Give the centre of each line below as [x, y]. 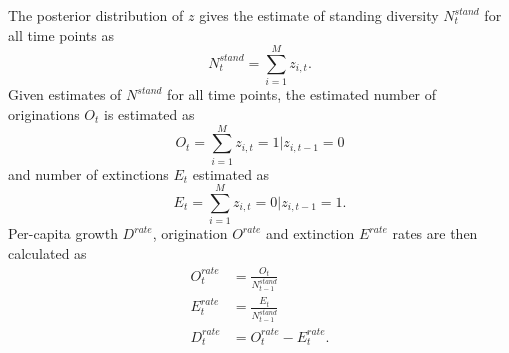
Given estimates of [65, 94]
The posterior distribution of [96, 15]
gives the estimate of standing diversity [319, 15]
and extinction [310, 233]
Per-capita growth [63, 233]
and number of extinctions [88, 173]
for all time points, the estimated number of [302, 94]
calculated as [47, 252]
